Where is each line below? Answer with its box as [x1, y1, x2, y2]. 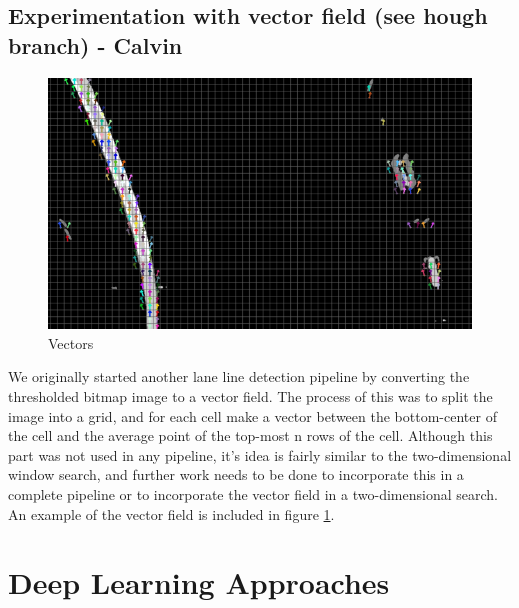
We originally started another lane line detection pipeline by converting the [8, 366, 470, 387]
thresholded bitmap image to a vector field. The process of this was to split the [8, 386, 493, 407]
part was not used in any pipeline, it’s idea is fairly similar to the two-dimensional [8, 444, 512, 465]
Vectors [48, 332, 94, 353]
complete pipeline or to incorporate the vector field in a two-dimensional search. [8, 484, 498, 505]
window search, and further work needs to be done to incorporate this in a [8, 464, 464, 485]
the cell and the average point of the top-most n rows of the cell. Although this [8, 425, 493, 446]
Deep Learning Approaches [8, 562, 390, 603]
